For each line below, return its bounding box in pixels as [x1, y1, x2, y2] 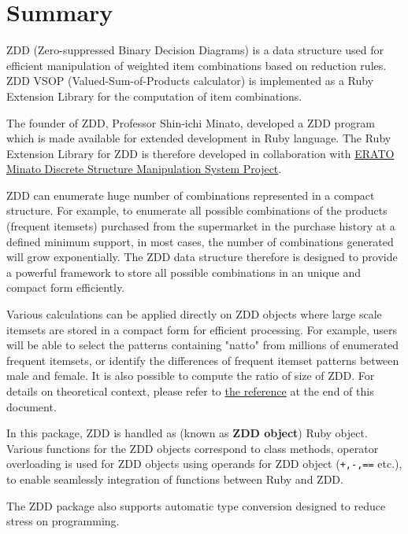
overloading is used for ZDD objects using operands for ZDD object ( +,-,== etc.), [6, 455, 402, 472]
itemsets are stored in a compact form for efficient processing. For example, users [6, 321, 397, 337]
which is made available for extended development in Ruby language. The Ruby [6, 130, 391, 146]
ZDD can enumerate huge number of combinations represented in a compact [6, 186, 375, 203]
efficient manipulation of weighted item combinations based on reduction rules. [6, 57, 387, 73]
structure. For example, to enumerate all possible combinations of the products [6, 202, 388, 219]
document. [6, 398, 57, 414]
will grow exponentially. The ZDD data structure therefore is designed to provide [6, 249, 398, 265]
